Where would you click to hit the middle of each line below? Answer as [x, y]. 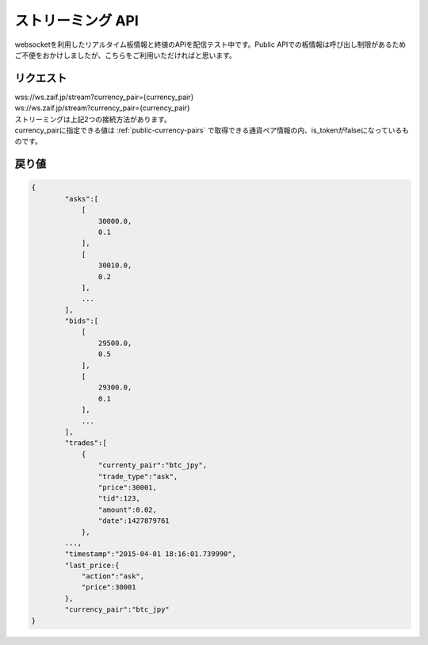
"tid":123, [119, 499]
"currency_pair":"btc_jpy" [117, 610]
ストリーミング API [76, 21]
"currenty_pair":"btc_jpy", [153, 465]
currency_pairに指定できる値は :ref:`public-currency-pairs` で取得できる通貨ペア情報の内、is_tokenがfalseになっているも [212, 130]
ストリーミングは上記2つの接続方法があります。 [93, 119]
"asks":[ [82, 199]
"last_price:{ [92, 565]
